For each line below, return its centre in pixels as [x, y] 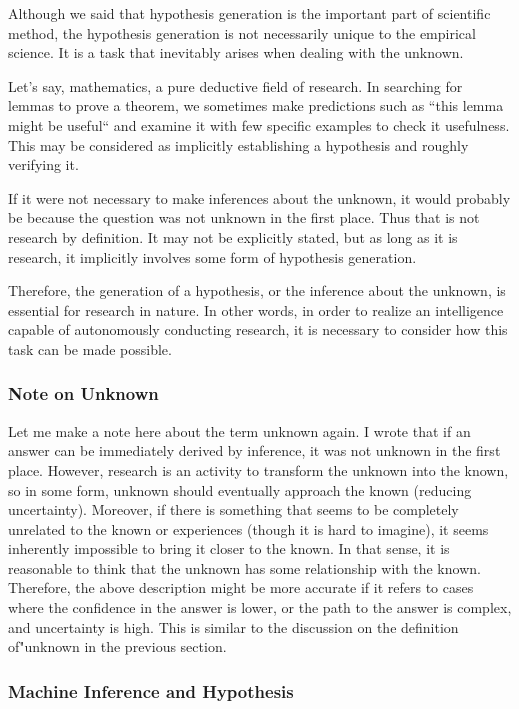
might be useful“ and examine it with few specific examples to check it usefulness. [259, 124]
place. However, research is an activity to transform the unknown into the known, [258, 469]
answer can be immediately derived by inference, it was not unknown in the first [254, 450]
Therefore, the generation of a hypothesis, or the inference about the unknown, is [257, 290]
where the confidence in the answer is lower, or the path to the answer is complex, [260, 607]
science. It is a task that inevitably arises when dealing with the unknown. [236, 52]
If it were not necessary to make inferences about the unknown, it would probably [259, 197]
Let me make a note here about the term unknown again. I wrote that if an [239, 430]
